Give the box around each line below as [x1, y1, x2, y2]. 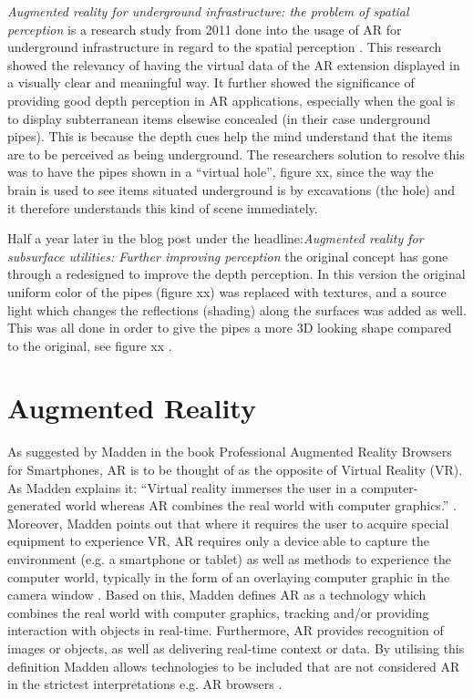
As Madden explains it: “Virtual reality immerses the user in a [7, 478, 357, 497]
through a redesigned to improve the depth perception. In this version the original [7, 264, 466, 283]
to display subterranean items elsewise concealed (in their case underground [7, 108, 431, 128]
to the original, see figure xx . [7, 335, 172, 355]
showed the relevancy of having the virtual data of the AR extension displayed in [7, 55, 460, 74]
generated [7, 496, 62, 515]
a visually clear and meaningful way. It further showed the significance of [7, 73, 415, 92]
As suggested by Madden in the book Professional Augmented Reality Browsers [7, 442, 452, 461]
